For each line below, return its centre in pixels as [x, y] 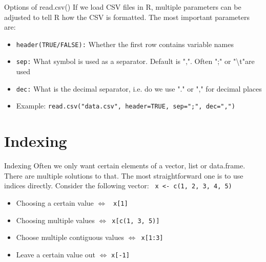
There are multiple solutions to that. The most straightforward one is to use [124, 175]
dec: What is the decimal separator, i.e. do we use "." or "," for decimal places [139, 88]
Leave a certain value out [56, 254]
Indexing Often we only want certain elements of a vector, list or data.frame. [125, 166]
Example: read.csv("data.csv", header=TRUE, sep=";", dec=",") [126, 106]
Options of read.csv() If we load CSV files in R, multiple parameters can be [123, 7]
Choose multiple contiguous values [70, 237]
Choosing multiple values [55, 220]
